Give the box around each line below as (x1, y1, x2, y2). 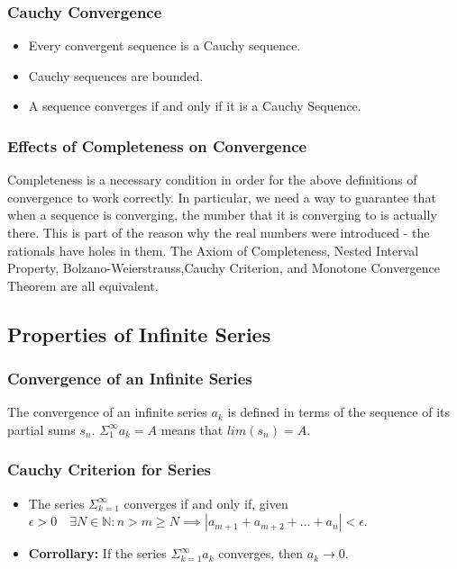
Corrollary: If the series (28, 544, 167, 563)
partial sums (7, 420, 76, 438)
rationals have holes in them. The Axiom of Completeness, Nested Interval (7, 240, 419, 259)
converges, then (218, 544, 304, 563)
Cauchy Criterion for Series (7, 458, 212, 481)
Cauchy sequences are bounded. (28, 66, 204, 85)
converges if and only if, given (123, 493, 288, 512)
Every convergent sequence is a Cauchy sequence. (28, 36, 301, 55)
